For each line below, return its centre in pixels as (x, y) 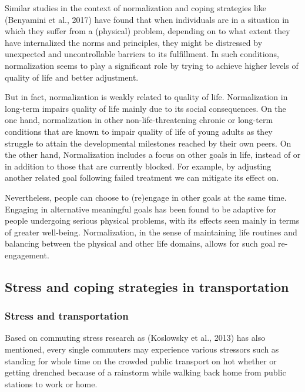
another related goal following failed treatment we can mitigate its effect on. (142, 177)
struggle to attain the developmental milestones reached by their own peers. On (148, 143)
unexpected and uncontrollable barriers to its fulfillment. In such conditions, (142, 54)
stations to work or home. (51, 383)
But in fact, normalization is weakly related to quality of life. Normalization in (146, 97)
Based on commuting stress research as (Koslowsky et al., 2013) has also (135, 338)
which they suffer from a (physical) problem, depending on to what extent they (148, 31)
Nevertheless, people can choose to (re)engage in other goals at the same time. (146, 197)
